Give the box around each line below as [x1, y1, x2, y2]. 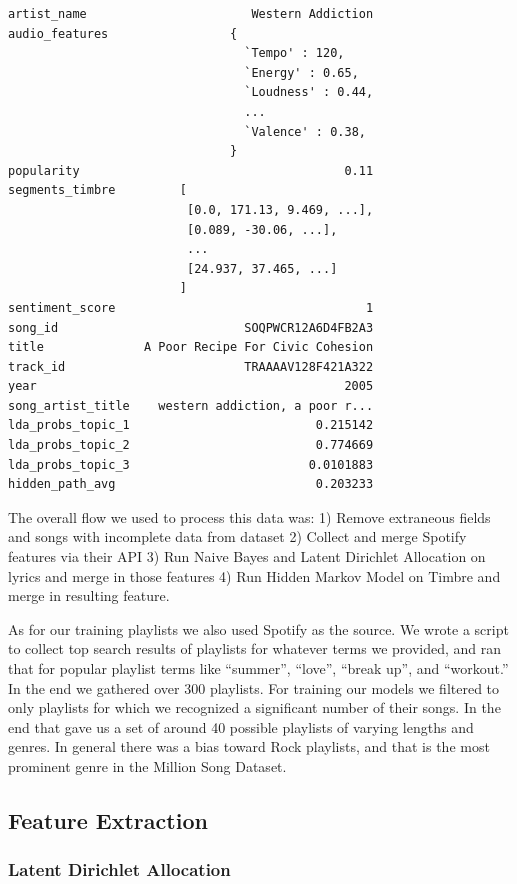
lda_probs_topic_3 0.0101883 [8, 457, 374, 472]
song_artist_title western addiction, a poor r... [8, 398, 374, 413]
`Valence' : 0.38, [244, 124, 366, 139]
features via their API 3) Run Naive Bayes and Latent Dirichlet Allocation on [8, 546, 486, 567]
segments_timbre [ [8, 183, 187, 198]
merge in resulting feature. [8, 585, 170, 606]
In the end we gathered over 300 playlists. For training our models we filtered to [8, 677, 500, 698]
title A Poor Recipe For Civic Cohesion [8, 340, 374, 355]
